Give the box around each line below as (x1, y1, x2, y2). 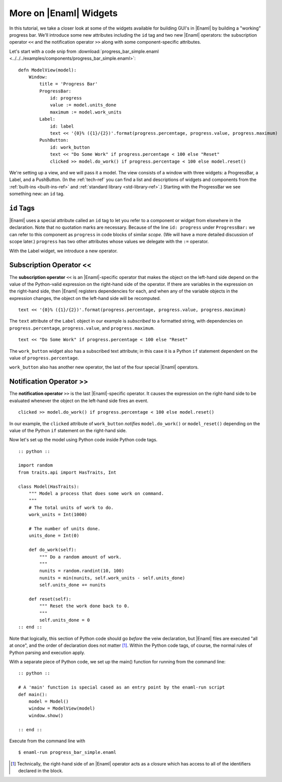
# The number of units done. (28, 526, 101, 531)
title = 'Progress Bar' (39, 81, 98, 87)
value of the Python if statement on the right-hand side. (9, 427, 127, 433)
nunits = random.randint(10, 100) (39, 568, 125, 574)
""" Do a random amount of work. (39, 554, 122, 560)
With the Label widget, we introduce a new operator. (9, 248, 118, 254)
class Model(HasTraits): (18, 483, 79, 490)
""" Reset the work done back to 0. (39, 603, 130, 609)
